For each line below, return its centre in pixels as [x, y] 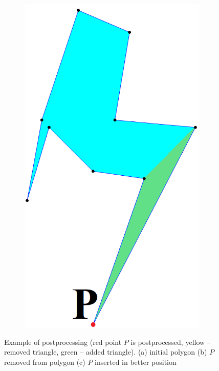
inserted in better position [136, 362]
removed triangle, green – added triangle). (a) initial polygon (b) [106, 352]
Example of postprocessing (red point [63, 342]
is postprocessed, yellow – [171, 342]
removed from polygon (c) [45, 362]
